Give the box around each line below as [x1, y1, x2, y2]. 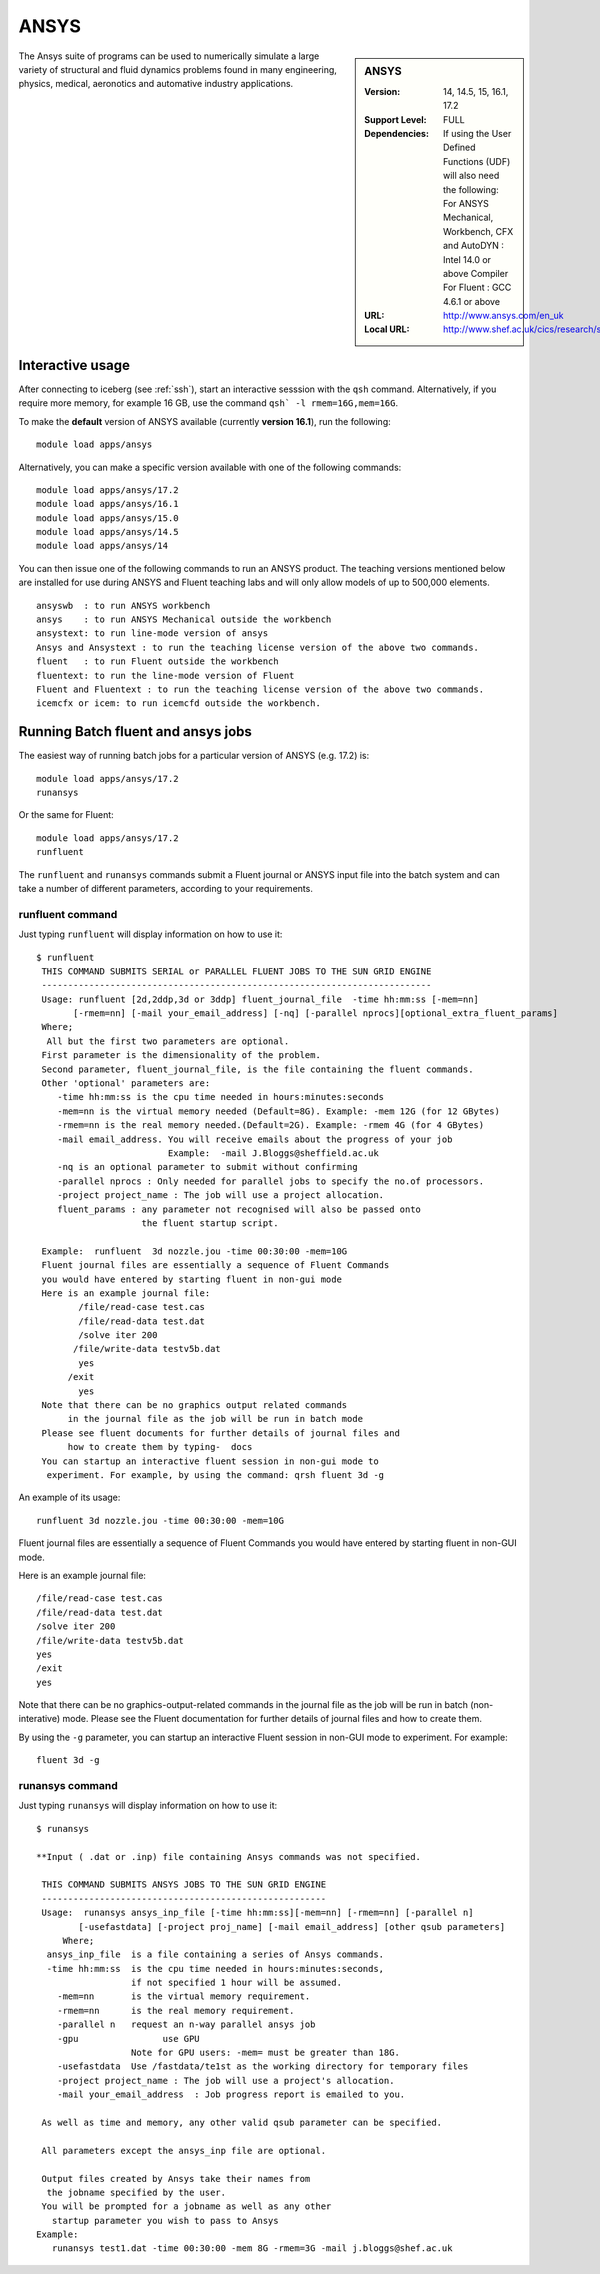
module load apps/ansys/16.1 [36, 498, 179, 510]
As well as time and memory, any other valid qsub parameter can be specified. [41, 2116, 443, 2128]
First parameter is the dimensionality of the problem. [41, 1050, 322, 1061]
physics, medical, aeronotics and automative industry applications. [18, 78, 294, 90]
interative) [18, 1713, 61, 1725]
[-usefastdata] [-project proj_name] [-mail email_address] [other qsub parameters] [78, 1921, 506, 1932]
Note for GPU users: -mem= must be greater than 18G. [130, 2047, 400, 2059]
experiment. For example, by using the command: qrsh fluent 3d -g [46, 1469, 385, 1480]
